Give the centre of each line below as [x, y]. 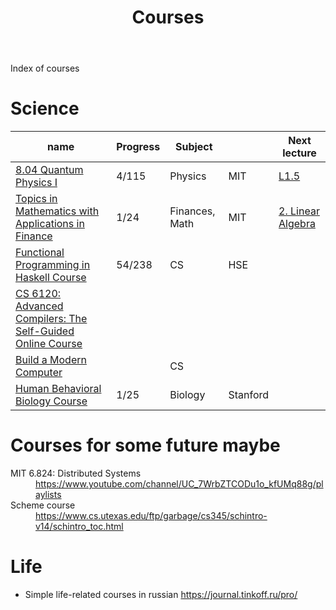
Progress [138, 147]
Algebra [297, 224]
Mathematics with [57, 211]
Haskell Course [51, 278]
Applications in [50, 224]
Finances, [192, 211]
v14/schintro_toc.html [79, 527]
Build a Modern [51, 360]
